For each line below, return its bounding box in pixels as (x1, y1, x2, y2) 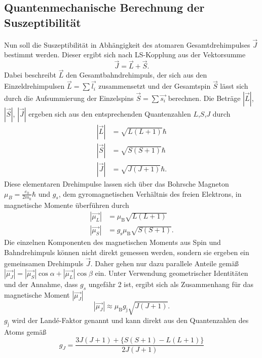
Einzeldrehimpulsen (4, 81, 65, 91)
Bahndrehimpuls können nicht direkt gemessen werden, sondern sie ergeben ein (4, 247, 249, 258)
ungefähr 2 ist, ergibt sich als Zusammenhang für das (88, 279, 253, 290)
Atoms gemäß (4, 326, 47, 337)
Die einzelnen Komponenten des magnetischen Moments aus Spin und (4, 237, 221, 247)
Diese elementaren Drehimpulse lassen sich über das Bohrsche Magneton (4, 178, 229, 189)
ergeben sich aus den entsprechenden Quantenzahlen (28, 108, 191, 119)
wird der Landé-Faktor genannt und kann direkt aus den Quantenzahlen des (12, 314, 249, 325)
